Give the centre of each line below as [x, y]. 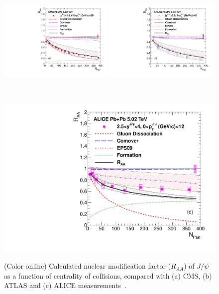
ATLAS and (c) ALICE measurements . [65, 285]
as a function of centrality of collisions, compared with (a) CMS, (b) [108, 275]
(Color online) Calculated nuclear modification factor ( [87, 266]
